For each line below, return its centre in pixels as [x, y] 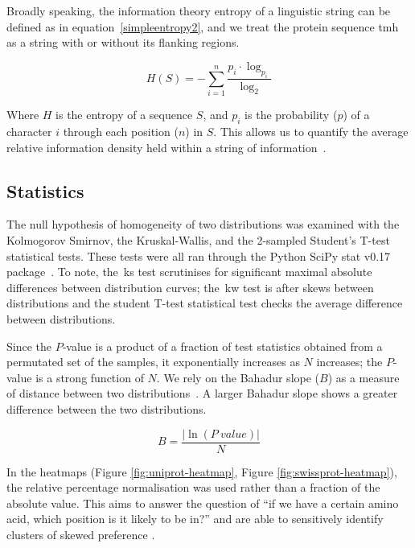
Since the [29, 346]
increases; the [349, 362]
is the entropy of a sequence [124, 115]
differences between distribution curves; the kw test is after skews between [190, 287]
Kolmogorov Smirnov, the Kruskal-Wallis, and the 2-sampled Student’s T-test [198, 240]
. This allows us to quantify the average [311, 132]
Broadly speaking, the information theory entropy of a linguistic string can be [199, 10]
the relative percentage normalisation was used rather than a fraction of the [193, 487]
